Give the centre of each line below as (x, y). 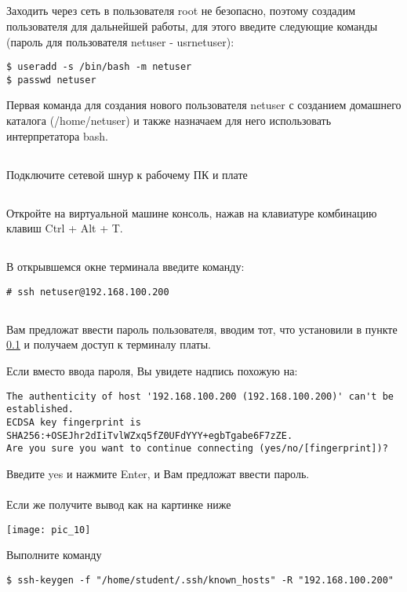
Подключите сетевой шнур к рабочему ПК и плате (127, 174)
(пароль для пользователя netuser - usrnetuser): (120, 41)
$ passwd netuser (51, 80)
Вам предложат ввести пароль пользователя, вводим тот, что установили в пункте (202, 329)
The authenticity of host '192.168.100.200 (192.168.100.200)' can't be (200, 396)
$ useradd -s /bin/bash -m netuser (99, 67)
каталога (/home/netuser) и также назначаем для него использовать (169, 121)
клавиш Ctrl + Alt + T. (65, 228)
